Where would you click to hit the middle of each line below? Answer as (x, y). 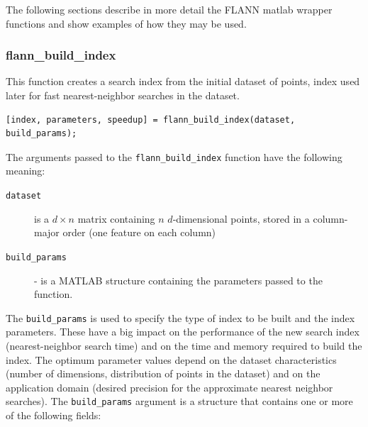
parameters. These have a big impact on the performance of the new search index (183, 332)
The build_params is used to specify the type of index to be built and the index (180, 317)
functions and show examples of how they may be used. (126, 23)
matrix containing (116, 218)
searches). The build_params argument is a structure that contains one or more (179, 401)
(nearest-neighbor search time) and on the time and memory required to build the (184, 345)
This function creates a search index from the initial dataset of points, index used (183, 81)
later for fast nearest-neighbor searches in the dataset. (123, 95)
